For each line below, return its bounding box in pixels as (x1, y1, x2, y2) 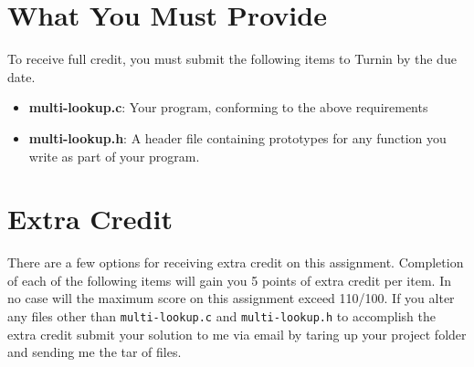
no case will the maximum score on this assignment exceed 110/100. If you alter (7, 288, 455, 308)
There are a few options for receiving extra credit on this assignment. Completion (7, 253, 464, 272)
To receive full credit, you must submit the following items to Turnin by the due (7, 49, 457, 68)
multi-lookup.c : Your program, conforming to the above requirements (28, 98, 428, 117)
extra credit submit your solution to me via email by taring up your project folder (7, 324, 467, 343)
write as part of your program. (28, 146, 200, 165)
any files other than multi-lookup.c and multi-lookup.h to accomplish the (7, 307, 437, 325)
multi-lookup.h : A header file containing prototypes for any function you (28, 128, 447, 147)
